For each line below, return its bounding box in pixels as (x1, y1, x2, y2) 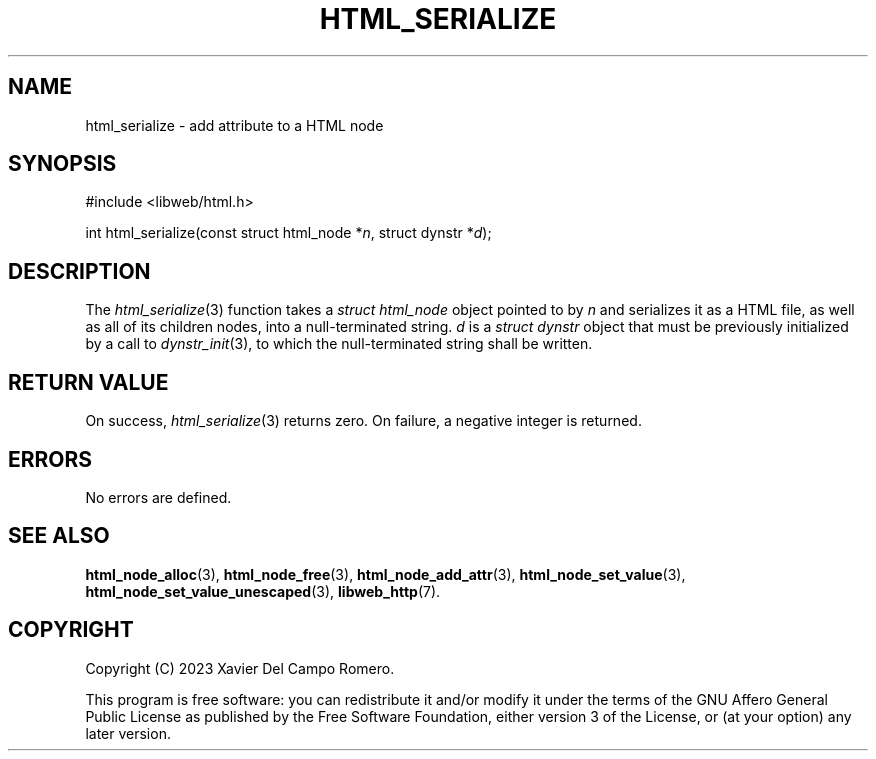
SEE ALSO (8, 523, 110, 549)
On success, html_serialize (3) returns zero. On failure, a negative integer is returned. (85, 412, 642, 430)
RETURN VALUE (8, 369, 169, 395)
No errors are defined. (85, 488, 232, 506)
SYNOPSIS (8, 151, 117, 177)
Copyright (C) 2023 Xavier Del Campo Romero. (85, 659, 395, 677)
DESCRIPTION (8, 258, 151, 284)
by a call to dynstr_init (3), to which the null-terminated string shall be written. (85, 335, 593, 353)
